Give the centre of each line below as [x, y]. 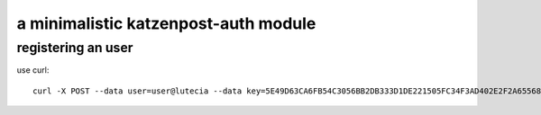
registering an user [75, 48]
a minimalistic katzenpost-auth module [166, 23]
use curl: [33, 70]
